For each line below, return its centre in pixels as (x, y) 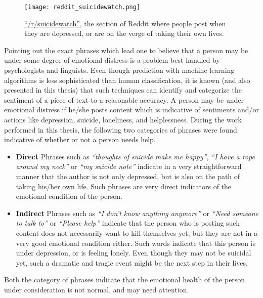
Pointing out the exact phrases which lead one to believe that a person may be (126, 50)
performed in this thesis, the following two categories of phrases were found (121, 129)
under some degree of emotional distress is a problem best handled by (112, 60)
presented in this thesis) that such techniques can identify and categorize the (123, 90)
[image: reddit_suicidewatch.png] (82, 7)
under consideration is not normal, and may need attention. (97, 289)
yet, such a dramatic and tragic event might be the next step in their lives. (132, 262)
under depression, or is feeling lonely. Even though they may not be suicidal (134, 253)
